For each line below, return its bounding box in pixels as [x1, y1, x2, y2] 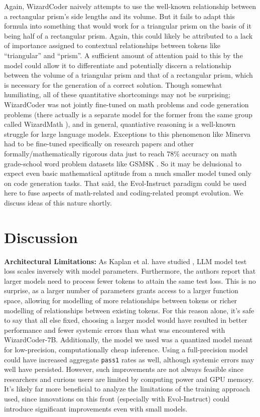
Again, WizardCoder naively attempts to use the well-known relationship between [4, 1, 256, 11]
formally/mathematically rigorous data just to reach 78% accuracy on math [4, 148, 237, 158]
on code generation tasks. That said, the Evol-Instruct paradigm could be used [4, 177, 246, 188]
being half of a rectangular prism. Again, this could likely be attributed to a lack [4, 30, 253, 41]
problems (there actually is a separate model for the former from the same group [4, 109, 252, 119]
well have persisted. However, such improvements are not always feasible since [4, 364, 243, 374]
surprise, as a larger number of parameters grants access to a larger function [4, 285, 238, 296]
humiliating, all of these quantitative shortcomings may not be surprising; [4, 89, 231, 100]
